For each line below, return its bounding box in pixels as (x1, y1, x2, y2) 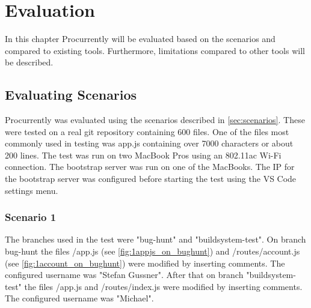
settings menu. (5, 184, 58, 196)
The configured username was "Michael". (5, 292, 154, 304)
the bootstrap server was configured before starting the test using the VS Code (5, 172, 297, 185)
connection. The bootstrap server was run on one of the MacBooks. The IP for (5, 160, 295, 173)
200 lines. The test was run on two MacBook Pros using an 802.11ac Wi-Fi (5, 148, 282, 161)
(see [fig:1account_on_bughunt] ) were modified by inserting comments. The (5, 256, 285, 269)
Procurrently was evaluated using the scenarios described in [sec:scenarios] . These (5, 113, 305, 126)
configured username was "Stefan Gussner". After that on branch (5, 268, 244, 281)
